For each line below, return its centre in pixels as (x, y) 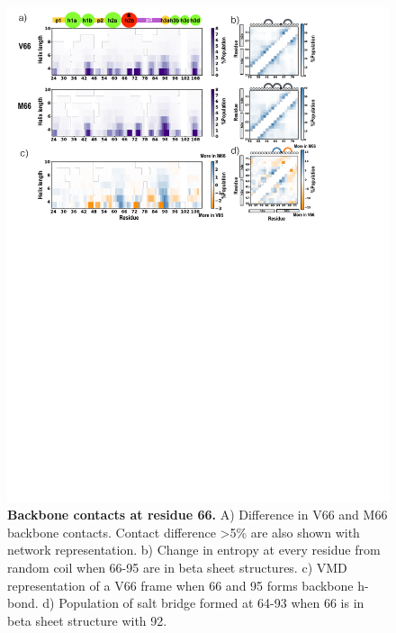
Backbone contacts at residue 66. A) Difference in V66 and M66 (198, 515)
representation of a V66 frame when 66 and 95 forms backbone (180, 585)
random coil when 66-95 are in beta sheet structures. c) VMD (177, 567)
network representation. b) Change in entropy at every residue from (194, 550)
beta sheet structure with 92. (87, 620)
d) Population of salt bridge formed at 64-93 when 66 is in (203, 603)
